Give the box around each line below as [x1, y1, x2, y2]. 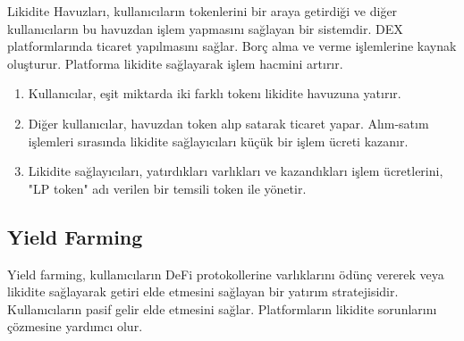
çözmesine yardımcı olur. [7, 317, 143, 336]
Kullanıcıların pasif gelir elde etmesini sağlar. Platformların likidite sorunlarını [7, 299, 437, 318]
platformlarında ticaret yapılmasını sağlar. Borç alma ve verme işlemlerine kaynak [7, 37, 457, 55]
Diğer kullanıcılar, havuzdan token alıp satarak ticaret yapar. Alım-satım [28, 113, 429, 132]
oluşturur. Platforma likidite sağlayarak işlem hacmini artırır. [7, 54, 343, 72]
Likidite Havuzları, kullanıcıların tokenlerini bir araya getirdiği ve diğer [7, 2, 398, 20]
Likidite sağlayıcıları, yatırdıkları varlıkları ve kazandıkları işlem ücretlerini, [28, 162, 443, 180]
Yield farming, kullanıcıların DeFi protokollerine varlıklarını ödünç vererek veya [7, 264, 444, 283]
